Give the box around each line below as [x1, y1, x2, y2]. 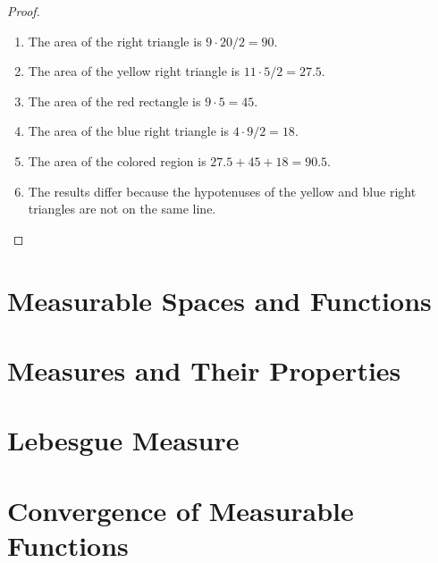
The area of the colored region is [28, 151, 206, 170]
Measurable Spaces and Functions [7, 281, 432, 318]
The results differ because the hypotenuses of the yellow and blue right [28, 181, 417, 200]
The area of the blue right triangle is [28, 122, 229, 140]
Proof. [7, 2, 40, 20]
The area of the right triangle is [28, 31, 202, 50]
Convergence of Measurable [7, 492, 354, 528]
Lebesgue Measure [7, 422, 240, 458]
